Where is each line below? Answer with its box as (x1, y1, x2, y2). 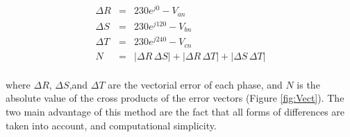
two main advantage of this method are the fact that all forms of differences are (6, 104, 345, 118)
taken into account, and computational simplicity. (6, 118, 217, 132)
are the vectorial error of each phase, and (108, 77, 283, 91)
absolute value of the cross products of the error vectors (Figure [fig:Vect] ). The (6, 91, 344, 105)
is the (297, 77, 320, 91)
